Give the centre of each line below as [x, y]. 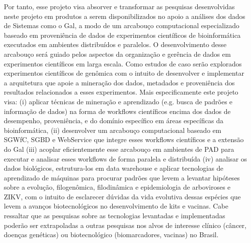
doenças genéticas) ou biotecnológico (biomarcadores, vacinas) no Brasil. [111, 235]
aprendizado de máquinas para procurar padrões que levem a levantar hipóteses [122, 177]
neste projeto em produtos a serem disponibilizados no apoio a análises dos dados [125, 16]
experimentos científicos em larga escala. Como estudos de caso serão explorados [123, 63]
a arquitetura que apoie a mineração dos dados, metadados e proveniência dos [119, 82]
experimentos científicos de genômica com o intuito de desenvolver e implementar [124, 73]
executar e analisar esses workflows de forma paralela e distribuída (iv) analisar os [125, 158]
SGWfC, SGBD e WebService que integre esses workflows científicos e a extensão [124, 139]
